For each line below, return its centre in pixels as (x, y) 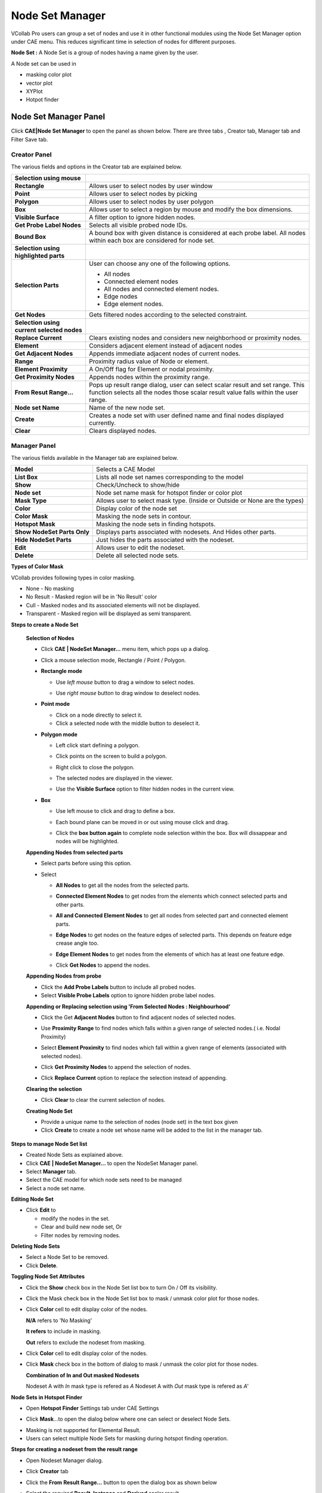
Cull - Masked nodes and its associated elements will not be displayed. (113, 605)
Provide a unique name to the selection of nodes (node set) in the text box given (140, 1122)
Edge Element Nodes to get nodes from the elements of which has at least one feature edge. (170, 954)
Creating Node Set (49, 1111)
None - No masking (50, 589)
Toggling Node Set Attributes (48, 1277)
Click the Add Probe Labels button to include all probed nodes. (118, 987)
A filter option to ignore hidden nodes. (142, 217)
